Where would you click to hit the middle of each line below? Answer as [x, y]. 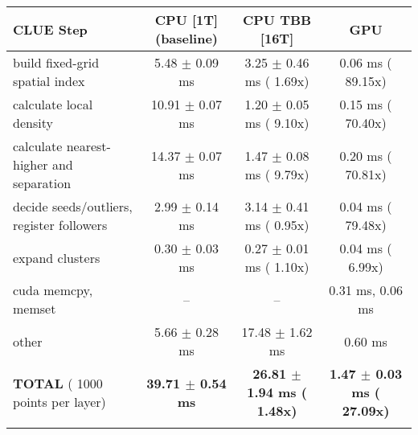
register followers [60, 225]
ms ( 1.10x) [277, 267]
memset [35, 308]
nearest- [88, 146]
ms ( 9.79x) [277, 174]
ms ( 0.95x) [277, 225]
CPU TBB [277, 20]
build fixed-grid [56, 62]
